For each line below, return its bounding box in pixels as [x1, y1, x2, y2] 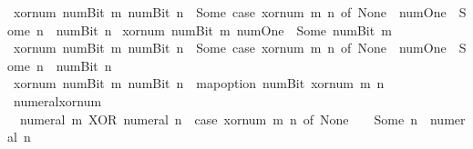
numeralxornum [13, 91, 102, 110]
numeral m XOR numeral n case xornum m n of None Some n [19, 109, 417, 128]
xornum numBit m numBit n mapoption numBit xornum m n [13, 74, 385, 93]
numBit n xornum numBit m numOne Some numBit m [56, 20, 392, 39]
